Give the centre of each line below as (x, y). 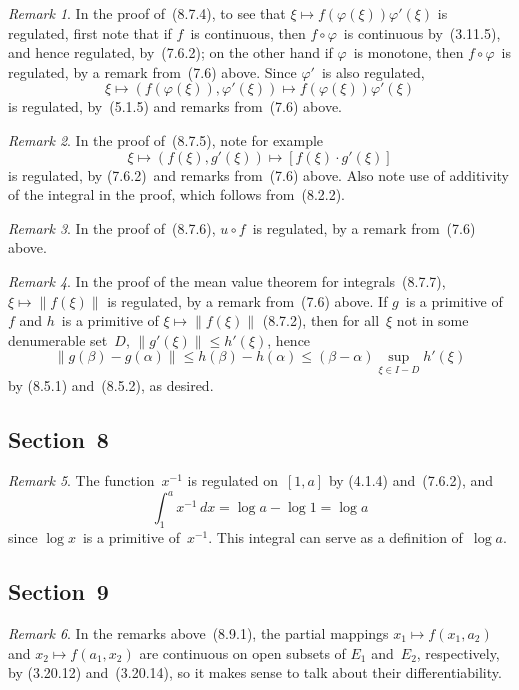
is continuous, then (248, 32)
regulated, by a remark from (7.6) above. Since (152, 71)
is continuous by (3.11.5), (422, 32)
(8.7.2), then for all (321, 320)
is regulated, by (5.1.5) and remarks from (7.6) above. (175, 106)
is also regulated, (373, 71)
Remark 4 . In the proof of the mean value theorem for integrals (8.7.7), (227, 280)
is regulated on (232, 480)
